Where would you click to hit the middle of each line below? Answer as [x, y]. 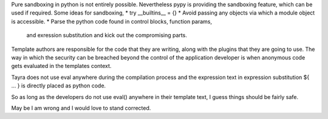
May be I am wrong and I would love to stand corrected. [81, 108]
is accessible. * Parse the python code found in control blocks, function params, [112, 21]
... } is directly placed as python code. [59, 86]
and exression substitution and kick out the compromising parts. [107, 35]
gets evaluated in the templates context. [61, 66]
